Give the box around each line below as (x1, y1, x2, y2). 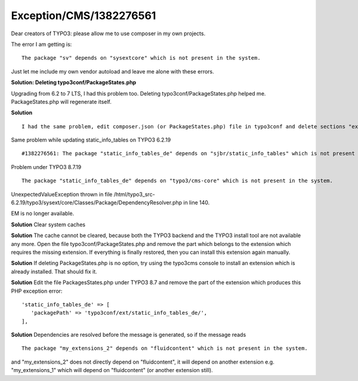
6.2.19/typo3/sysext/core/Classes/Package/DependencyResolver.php (11, 199, 182, 206)
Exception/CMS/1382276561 (11, 9, 156, 22)
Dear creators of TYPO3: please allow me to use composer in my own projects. (11, 30, 206, 37)
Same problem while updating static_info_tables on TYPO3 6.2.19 (11, 136, 171, 143)
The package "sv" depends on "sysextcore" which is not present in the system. (21, 54, 261, 62)
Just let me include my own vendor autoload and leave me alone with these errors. (11, 67, 214, 75)
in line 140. (183, 199, 210, 206)
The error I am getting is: (11, 41, 72, 48)
